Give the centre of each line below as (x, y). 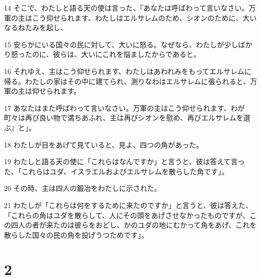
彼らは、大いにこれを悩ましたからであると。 (127, 54)
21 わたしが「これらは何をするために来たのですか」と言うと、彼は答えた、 (128, 205)
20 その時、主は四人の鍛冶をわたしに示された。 (83, 188)
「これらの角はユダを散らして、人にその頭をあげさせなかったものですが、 (127, 215)
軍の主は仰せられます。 (42, 91)
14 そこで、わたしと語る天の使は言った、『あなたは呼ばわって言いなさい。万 (130, 8)
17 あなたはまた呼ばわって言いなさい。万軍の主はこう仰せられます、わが (124, 108)
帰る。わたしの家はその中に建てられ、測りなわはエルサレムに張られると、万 (131, 81)
